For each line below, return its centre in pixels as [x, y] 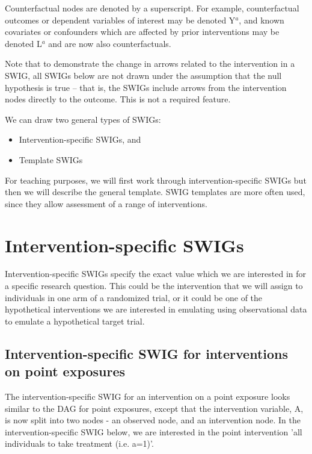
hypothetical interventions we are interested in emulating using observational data [156, 309]
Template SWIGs [51, 159]
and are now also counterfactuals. [110, 43]
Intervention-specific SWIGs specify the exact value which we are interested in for [156, 274]
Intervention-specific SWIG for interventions [147, 353]
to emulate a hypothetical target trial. [75, 321]
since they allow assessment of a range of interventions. [106, 203]
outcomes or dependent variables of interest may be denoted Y [120, 20]
